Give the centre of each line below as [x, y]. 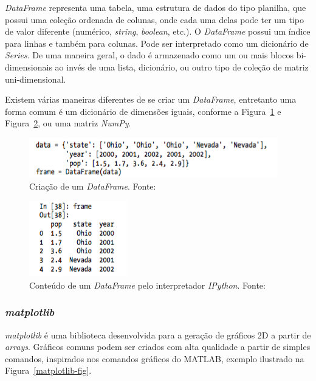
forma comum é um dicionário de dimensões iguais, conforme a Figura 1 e [143, 111]
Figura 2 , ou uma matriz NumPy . [68, 123]
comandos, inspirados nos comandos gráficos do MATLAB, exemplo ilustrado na [155, 358]
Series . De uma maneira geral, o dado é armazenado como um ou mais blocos [149, 55]
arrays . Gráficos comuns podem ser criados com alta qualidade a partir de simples [158, 347]
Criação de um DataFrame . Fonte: [93, 186]
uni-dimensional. [36, 79]
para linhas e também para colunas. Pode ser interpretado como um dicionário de [157, 43]
